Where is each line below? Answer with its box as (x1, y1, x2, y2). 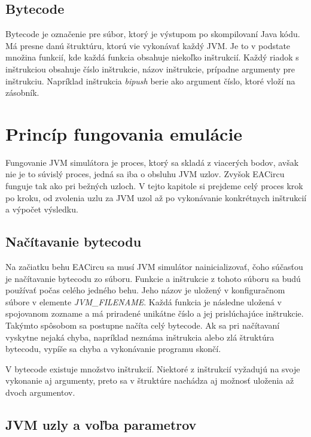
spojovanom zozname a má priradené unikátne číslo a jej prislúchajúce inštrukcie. (5, 307, 304, 320)
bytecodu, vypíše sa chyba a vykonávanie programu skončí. (5, 342, 221, 355)
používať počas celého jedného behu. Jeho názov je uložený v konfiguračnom (5, 284, 285, 296)
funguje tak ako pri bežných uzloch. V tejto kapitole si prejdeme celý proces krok (5, 180, 303, 192)
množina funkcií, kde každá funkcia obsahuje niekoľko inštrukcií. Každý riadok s (5, 51, 299, 63)
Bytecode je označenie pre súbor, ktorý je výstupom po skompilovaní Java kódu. (5, 28, 300, 40)
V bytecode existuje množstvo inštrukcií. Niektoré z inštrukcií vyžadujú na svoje (5, 362, 300, 375)
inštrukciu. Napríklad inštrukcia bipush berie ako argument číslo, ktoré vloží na (5, 74, 295, 87)
